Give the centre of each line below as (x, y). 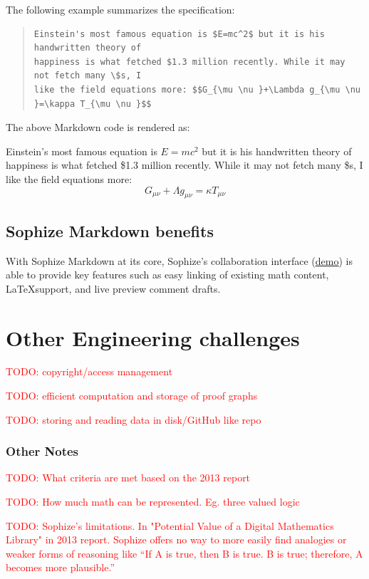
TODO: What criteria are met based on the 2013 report (128, 478)
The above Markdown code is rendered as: (98, 127)
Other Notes (42, 451)
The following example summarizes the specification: (120, 9)
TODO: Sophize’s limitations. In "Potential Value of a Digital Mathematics (170, 525)
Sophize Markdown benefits (110, 230)
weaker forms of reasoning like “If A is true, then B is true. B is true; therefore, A (184, 553)
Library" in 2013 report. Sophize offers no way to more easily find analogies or (176, 539)
